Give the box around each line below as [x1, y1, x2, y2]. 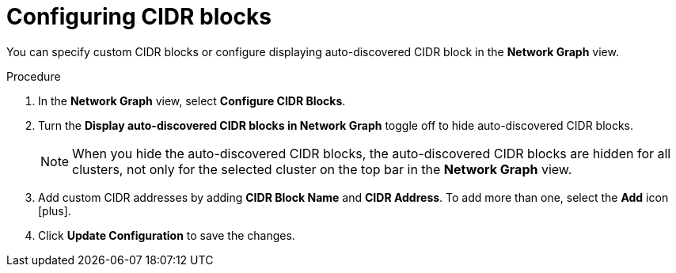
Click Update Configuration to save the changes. [38, 228, 295, 242]
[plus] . [38, 203, 71, 218]
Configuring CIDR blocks [6, 3, 272, 30]
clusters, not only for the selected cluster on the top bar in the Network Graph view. [72, 161, 572, 177]
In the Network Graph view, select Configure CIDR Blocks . [38, 93, 346, 108]
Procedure [6, 69, 61, 83]
